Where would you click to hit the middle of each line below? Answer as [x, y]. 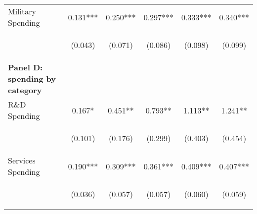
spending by [32, 79]
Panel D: [25, 67]
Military [22, 11]
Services [22, 160]
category [25, 90]
